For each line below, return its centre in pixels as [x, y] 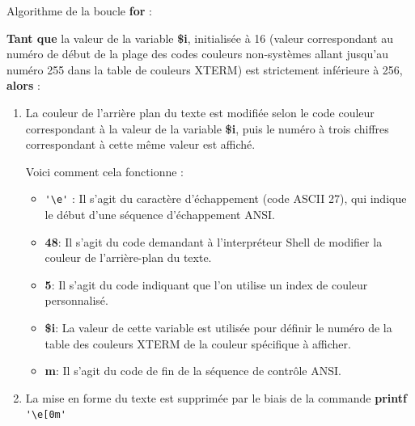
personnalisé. [76, 300]
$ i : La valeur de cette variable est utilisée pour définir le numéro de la [218, 327]
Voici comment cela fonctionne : [104, 171]
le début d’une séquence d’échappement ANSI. [160, 214]
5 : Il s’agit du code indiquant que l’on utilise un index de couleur [206, 284]
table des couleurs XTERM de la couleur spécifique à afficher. [198, 343]
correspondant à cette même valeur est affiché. [140, 144]
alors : [23, 85]
